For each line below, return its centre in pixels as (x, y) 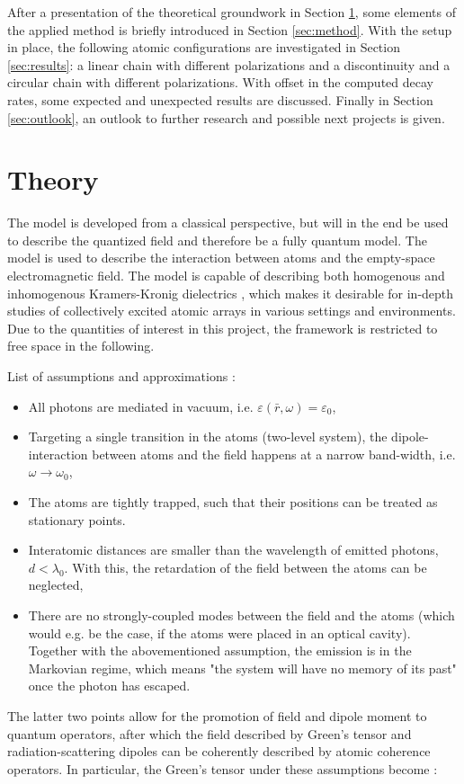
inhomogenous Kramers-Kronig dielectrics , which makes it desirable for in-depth (231, 293)
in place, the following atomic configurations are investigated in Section (204, 47)
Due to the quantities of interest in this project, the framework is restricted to (223, 328)
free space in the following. (81, 346)
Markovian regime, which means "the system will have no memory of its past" (242, 668)
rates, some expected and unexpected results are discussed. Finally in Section (220, 99)
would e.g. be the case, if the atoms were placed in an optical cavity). (219, 633)
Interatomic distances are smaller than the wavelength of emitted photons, (233, 550)
